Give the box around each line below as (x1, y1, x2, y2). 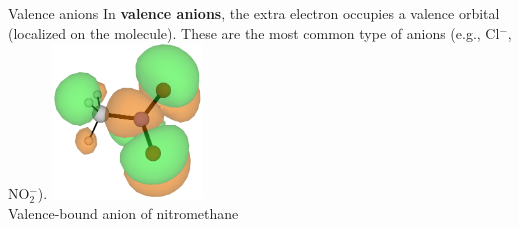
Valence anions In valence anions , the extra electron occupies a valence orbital (8, 3, 500, 23)
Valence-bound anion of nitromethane (8, 202, 239, 223)
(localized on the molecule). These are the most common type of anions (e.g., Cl (8, 22, 500, 43)
